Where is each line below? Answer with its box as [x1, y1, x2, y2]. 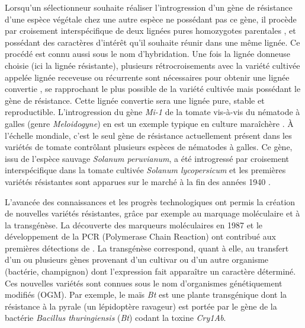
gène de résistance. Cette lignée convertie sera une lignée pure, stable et [5, 94, 265, 106]
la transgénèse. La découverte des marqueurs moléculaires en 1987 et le [5, 218, 263, 231]
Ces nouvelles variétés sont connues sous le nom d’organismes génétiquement [5, 276, 282, 289]
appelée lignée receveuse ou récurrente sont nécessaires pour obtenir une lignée [5, 71, 290, 83]
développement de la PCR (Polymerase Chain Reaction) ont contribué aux [5, 230, 276, 243]
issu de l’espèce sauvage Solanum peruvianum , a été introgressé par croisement [5, 152, 290, 164]
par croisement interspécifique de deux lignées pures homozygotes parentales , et [5, 24, 296, 37]
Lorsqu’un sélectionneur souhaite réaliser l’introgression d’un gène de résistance [5, 1, 293, 13]
